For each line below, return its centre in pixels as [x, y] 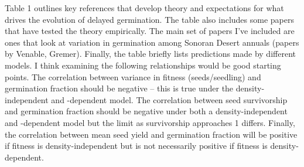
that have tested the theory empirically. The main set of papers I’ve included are [150, 31]
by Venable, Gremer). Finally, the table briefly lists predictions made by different [150, 54]
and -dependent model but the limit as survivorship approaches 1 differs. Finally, [150, 122]
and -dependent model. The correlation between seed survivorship [169, 99]
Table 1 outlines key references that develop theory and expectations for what [144, 8]
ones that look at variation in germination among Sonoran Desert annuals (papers [152, 42]
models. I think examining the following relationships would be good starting [143, 65]
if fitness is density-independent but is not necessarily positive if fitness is [136, 146]
